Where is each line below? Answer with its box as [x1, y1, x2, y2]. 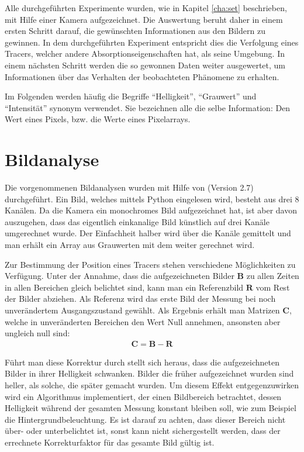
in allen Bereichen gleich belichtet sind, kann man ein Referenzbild [5, 281, 244, 293]
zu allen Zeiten [246, 270, 299, 282]
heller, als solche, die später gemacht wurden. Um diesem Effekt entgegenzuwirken [5, 379, 299, 391]
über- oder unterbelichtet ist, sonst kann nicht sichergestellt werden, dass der [5, 425, 281, 437]
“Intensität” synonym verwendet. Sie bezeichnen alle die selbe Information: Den [5, 101, 291, 113]
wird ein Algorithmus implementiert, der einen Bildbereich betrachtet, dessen [5, 390, 282, 402]
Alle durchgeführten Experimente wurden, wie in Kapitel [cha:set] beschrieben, [5, 2, 287, 13]
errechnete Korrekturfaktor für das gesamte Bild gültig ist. [5, 436, 215, 448]
